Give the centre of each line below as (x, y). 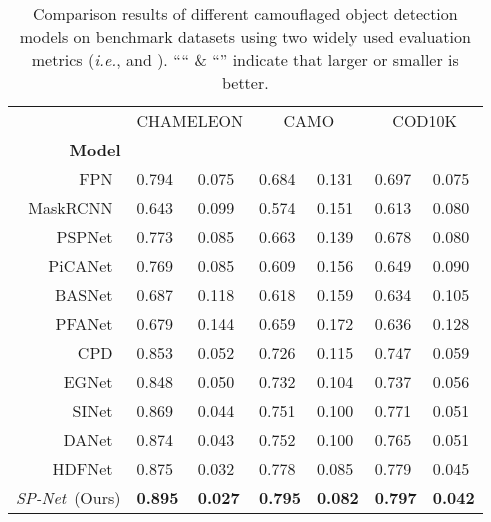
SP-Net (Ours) (68, 497)
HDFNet (82, 468)
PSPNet (84, 236)
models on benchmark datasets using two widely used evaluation (245, 36)
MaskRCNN (70, 207)
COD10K (425, 120)
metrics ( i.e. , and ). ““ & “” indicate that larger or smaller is (245, 59)
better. (245, 82)
